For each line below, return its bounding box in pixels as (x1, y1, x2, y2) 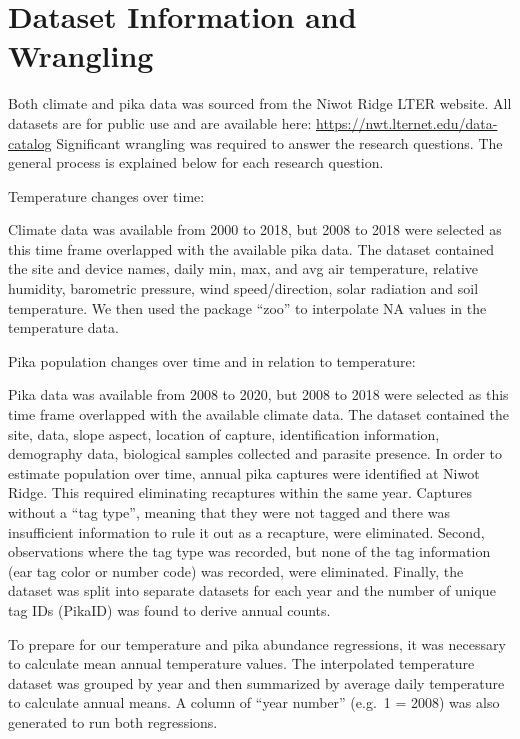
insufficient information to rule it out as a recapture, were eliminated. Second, (8, 521, 485, 542)
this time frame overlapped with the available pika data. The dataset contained (8, 238, 494, 259)
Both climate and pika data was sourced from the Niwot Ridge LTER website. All (8, 93, 512, 114)
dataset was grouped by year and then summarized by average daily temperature (8, 672, 505, 693)
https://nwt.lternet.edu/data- (316, 112, 498, 133)
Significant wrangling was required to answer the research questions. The (56, 132, 503, 153)
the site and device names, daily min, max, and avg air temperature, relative (8, 258, 479, 279)
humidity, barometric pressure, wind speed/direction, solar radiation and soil (8, 278, 479, 299)
